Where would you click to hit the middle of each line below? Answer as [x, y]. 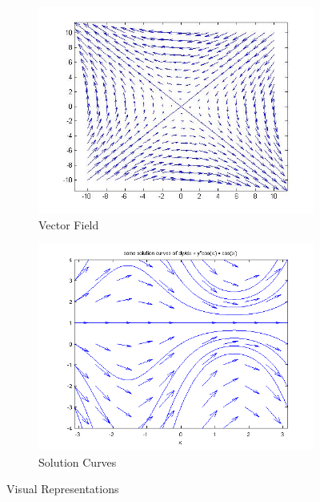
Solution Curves [78, 462]
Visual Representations [63, 489]
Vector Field [69, 224]
